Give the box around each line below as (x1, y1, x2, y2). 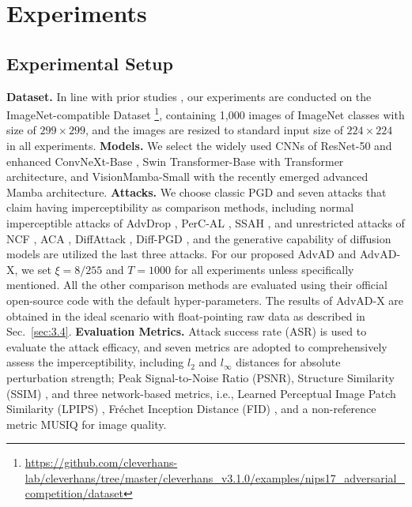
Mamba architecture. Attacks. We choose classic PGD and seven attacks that (6, 183, 387, 200)
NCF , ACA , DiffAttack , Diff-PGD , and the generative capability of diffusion (6, 230, 391, 246)
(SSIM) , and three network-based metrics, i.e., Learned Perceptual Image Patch (6, 385, 396, 401)
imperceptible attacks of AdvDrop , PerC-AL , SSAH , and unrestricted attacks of (6, 214, 405, 231)
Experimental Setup (6, 51, 173, 75)
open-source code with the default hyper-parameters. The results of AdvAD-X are (6, 291, 403, 308)
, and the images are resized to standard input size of (85, 122, 343, 138)
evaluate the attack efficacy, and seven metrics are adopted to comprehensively (6, 338, 387, 355)
